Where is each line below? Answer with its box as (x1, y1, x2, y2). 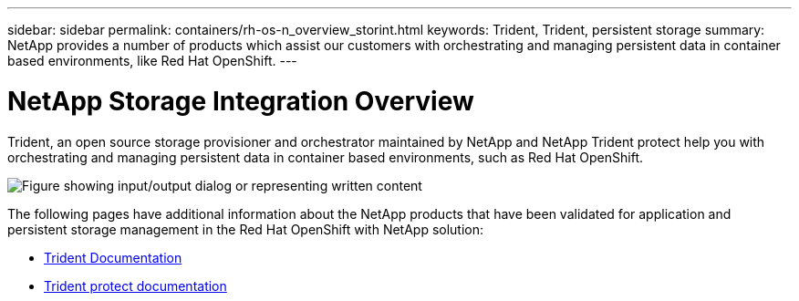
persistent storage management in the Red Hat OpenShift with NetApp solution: (7, 221, 484, 237)
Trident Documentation (44, 249, 182, 265)
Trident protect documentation (44, 277, 227, 294)
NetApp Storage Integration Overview (7, 85, 474, 117)
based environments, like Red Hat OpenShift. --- (7, 53, 297, 68)
